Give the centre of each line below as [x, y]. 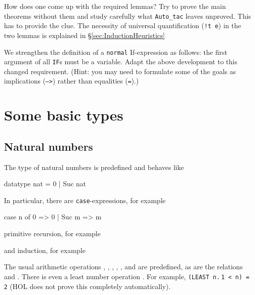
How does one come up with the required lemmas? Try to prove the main [115, 6]
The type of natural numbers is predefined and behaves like [94, 167]
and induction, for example [45, 250]
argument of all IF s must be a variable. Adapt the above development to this [121, 62]
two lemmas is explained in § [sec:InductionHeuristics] [85, 35]
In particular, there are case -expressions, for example [85, 200]
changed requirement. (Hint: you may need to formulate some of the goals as [120, 71]
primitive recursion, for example [52, 233]
